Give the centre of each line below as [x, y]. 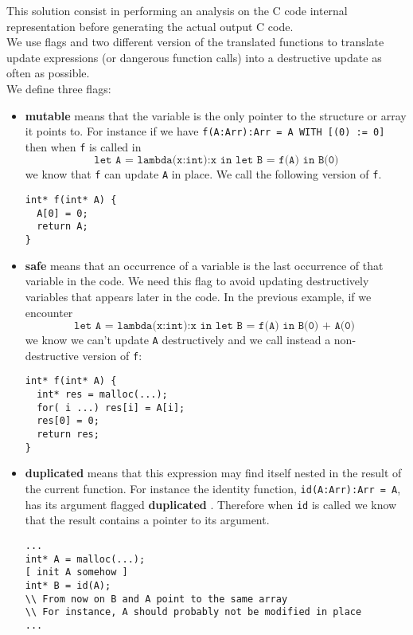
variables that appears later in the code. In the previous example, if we [198, 296]
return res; [68, 435]
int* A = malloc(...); [85, 559]
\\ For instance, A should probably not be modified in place [193, 612]
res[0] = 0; [68, 421]
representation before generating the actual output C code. [150, 26]
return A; [62, 227]
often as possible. [48, 73]
